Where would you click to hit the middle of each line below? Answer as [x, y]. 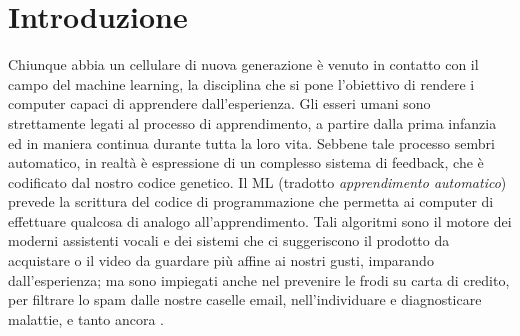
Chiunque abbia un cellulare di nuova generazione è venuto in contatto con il [243, 64]
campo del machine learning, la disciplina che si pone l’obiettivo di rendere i [241, 83]
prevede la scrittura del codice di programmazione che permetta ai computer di [251, 201]
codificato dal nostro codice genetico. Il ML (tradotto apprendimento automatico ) [257, 181]
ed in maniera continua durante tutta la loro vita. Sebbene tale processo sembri [251, 142]
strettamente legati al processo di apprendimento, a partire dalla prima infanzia [252, 122]
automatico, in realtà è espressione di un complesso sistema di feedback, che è [246, 162]
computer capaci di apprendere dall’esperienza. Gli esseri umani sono [219, 103]
